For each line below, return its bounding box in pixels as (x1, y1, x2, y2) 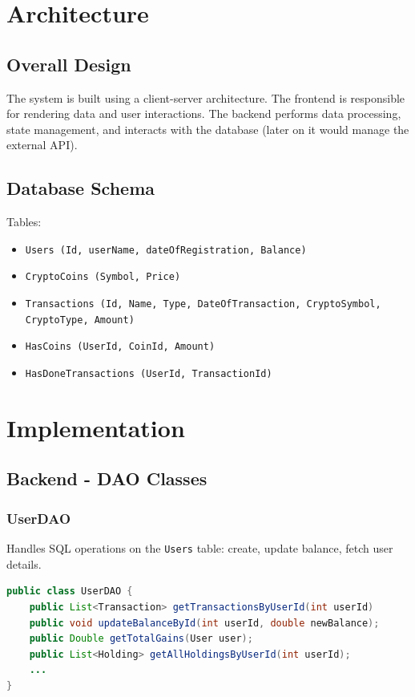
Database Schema (6, 176, 155, 201)
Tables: (6, 213, 42, 230)
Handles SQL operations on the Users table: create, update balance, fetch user (6, 540, 393, 557)
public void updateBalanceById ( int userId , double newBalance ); (29, 617, 380, 629)
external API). (6, 136, 78, 153)
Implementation (6, 411, 185, 444)
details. (6, 555, 42, 572)
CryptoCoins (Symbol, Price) (25, 271, 181, 283)
